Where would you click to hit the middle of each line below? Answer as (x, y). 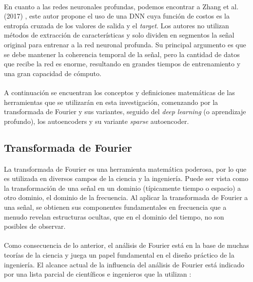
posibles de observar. (35, 226)
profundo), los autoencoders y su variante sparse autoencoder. (97, 121)
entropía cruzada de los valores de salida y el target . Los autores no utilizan (117, 25)
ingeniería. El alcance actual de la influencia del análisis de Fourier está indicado (124, 264)
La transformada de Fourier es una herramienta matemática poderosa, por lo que (125, 169)
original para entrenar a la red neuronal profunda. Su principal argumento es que (125, 44)
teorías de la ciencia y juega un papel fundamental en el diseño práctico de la (119, 255)
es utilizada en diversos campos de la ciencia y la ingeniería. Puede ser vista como (126, 178)
